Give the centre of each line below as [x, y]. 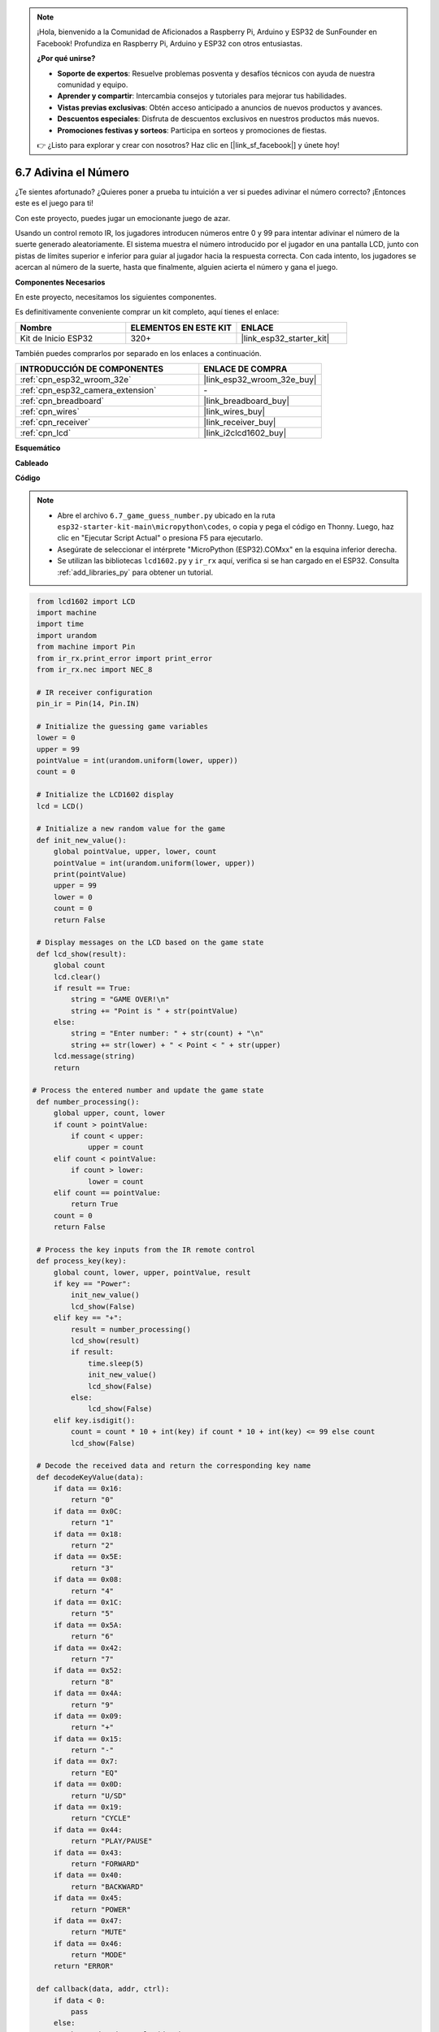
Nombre [36, 328]
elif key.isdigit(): [94, 1420]
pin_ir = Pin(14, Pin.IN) [88, 704]
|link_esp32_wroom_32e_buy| [260, 380]
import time [61, 624]
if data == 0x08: [88, 1580]
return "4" [92, 1591]
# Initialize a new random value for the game [131, 829]
